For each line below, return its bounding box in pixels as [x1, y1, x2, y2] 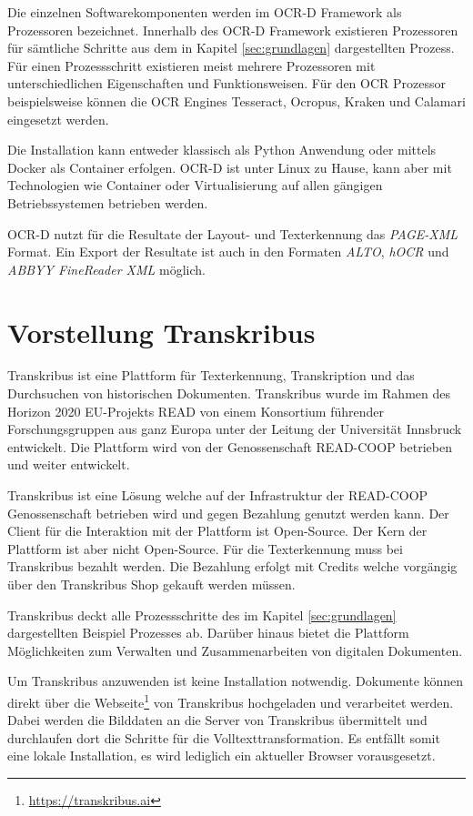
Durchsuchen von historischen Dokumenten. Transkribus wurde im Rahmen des [7, 384, 450, 403]
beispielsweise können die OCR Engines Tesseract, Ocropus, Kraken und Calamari [7, 91, 466, 110]
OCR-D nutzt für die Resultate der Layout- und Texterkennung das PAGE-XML [7, 224, 458, 243]
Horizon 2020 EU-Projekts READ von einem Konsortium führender [7, 401, 384, 420]
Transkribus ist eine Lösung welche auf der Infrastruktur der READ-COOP [7, 486, 428, 504]
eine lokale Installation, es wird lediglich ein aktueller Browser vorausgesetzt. [7, 746, 436, 765]
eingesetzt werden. [7, 109, 109, 128]
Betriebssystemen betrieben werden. [7, 193, 208, 212]
